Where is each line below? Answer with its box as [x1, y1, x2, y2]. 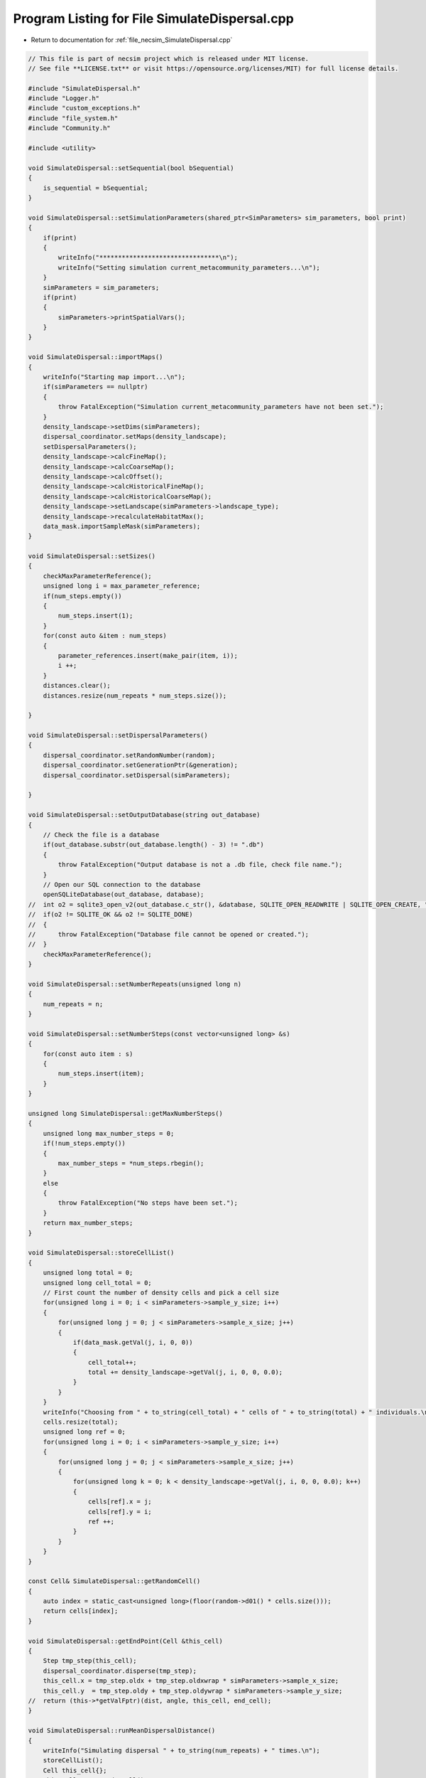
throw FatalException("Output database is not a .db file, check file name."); [58, 861, 343, 869]
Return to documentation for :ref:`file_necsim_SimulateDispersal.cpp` [31, 36, 233, 44]
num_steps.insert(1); [58, 612, 133, 620]
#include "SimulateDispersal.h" [28, 84, 141, 92]
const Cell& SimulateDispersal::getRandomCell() [28, 1577, 201, 1585]
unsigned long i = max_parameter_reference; [43, 582, 201, 590]
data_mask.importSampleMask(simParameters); [43, 522, 201, 530]
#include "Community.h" [28, 124, 111, 132]
